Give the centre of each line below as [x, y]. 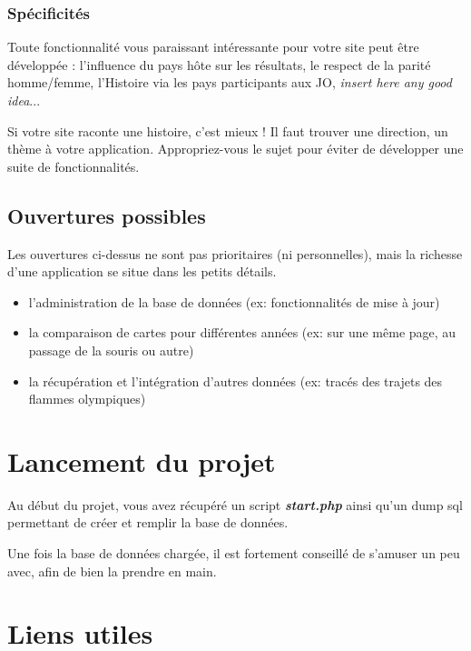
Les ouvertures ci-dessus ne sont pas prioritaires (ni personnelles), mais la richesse [235, 253]
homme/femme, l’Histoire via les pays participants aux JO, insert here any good [230, 82]
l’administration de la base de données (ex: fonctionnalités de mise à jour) [234, 301]
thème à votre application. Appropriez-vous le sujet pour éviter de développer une [235, 149]
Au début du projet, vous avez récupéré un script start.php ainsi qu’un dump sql [235, 504]
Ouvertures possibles [107, 215]
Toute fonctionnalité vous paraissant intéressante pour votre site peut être [213, 47]
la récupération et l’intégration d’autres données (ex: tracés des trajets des [235, 381]
